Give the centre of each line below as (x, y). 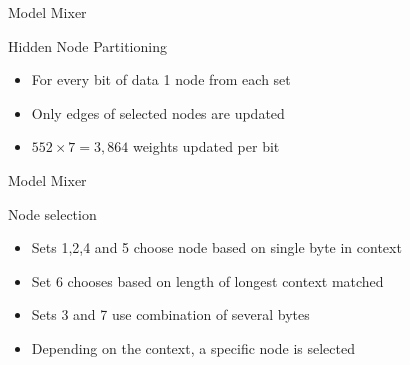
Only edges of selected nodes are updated (158, 112)
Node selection (52, 213)
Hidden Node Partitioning (87, 45)
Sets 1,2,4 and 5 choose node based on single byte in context (216, 247)
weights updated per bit (206, 146)
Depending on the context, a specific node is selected (193, 347)
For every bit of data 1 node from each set (161, 79)
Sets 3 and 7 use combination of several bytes (170, 314)
